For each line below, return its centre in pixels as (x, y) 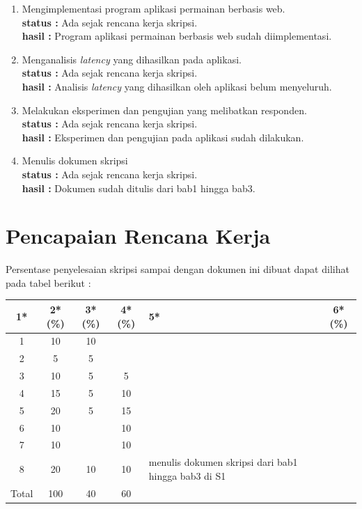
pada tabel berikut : (48, 282)
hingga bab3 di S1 (187, 475)
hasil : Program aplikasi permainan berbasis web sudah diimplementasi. (177, 36)
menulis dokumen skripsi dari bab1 (223, 462)
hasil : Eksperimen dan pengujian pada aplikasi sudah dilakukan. (163, 137)
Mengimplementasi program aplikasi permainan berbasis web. (154, 8)
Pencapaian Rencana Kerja (138, 236)
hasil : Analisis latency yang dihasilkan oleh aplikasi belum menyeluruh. (177, 86)
